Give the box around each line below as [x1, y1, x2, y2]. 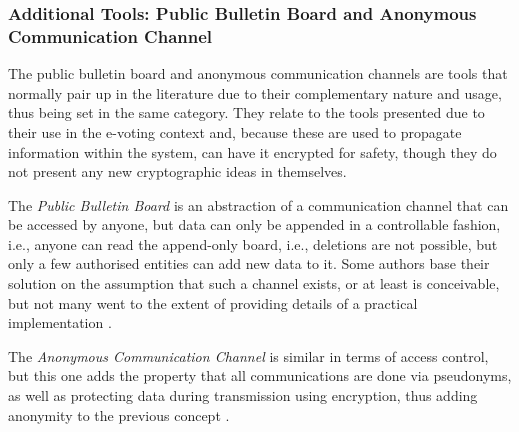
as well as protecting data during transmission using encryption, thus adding [8, 385, 478, 406]
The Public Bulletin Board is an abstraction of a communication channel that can [8, 194, 509, 215]
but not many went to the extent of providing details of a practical [8, 292, 418, 313]
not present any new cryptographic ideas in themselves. [8, 161, 347, 182]
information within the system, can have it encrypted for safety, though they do [8, 141, 497, 162]
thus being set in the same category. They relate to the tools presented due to [8, 102, 485, 123]
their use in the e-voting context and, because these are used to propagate [8, 121, 462, 142]
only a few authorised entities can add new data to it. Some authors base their [8, 253, 490, 274]
